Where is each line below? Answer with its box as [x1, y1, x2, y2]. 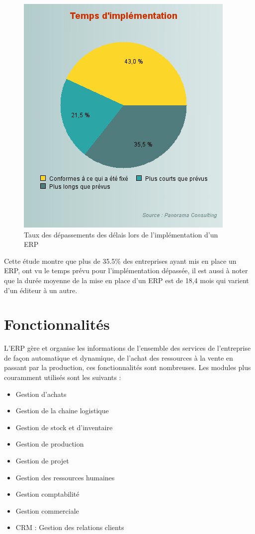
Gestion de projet [15, 456, 69, 466]
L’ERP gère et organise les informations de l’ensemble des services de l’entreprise [4, 343, 251, 353]
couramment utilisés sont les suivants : [4, 372, 121, 382]
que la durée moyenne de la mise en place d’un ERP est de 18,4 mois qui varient [4, 275, 249, 285]
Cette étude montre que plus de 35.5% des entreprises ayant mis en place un [4, 255, 237, 266]
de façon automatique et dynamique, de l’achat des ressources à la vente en [4, 352, 233, 363]
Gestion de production [15, 439, 84, 449]
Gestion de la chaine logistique [15, 405, 109, 416]
